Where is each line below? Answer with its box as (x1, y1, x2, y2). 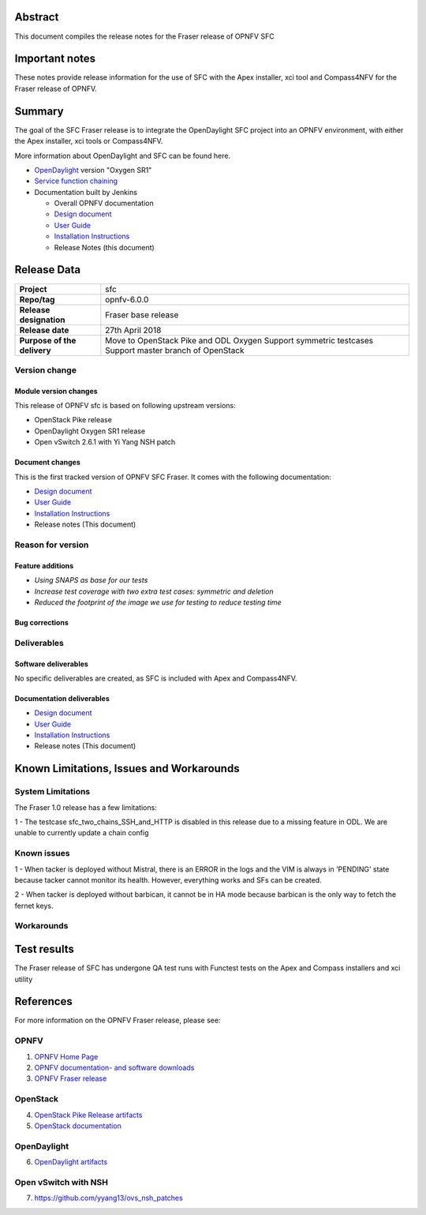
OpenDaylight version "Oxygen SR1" (34, 165, 152, 174)
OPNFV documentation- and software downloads (34, 1063, 195, 1073)
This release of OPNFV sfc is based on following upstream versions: (14, 401, 236, 411)
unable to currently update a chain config (14, 828, 149, 838)
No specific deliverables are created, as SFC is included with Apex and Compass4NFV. (14, 673, 297, 683)
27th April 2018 (105, 324, 162, 336)
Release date (19, 324, 69, 336)
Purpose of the (19, 335, 77, 346)
